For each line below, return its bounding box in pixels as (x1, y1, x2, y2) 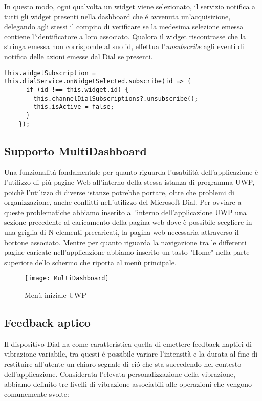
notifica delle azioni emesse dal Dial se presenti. (4, 51, 153, 61)
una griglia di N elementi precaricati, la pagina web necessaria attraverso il (4, 226, 239, 237)
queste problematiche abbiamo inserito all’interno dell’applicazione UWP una (4, 206, 247, 217)
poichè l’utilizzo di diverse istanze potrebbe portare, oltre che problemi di (4, 186, 234, 197)
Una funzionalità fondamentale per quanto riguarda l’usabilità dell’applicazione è (4, 167, 258, 177)
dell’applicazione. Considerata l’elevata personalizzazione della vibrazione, (4, 368, 235, 379)
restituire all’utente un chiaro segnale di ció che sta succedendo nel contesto (4, 358, 242, 369)
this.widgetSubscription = (4, 69, 96, 77)
